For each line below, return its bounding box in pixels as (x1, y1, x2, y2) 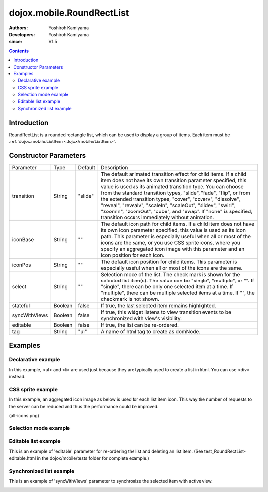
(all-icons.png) (9, 413, 40, 419)
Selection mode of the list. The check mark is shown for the (101, 271, 240, 278)
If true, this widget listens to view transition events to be (101, 309, 232, 316)
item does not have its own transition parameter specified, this (101, 177, 247, 184)
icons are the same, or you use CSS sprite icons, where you (101, 239, 240, 246)
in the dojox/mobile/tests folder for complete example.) (37, 455, 149, 461)
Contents (9, 48, 29, 54)
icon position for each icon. (101, 252, 165, 259)
